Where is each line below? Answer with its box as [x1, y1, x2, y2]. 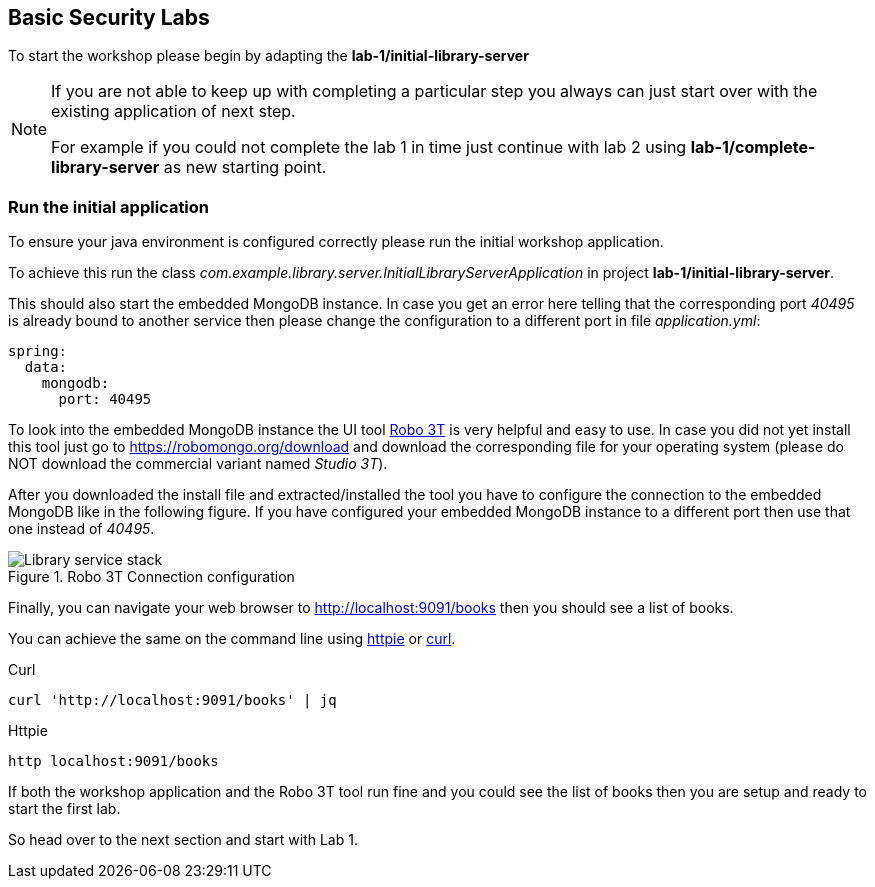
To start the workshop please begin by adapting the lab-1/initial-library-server [8, 47, 529, 65]
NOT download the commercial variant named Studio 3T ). [8, 455, 388, 473]
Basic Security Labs [8, 5, 210, 30]
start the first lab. [8, 800, 121, 818]
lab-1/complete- [690, 137, 816, 158]
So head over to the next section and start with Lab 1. [8, 831, 358, 849]
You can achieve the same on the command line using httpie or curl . [8, 630, 456, 648]
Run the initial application [8, 196, 210, 217]
